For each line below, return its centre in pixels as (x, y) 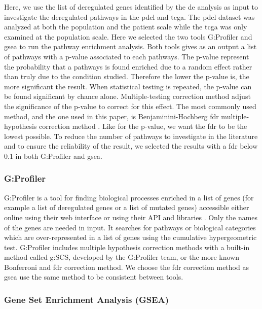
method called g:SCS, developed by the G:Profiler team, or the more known (122, 257)
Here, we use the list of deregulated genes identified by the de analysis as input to (131, 7)
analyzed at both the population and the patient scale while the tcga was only (126, 27)
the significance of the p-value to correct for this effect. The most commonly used (130, 106)
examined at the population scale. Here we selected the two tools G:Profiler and (128, 36)
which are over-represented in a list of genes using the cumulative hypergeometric (130, 237)
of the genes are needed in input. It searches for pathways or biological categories (130, 227)
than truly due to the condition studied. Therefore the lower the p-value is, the (127, 76)
